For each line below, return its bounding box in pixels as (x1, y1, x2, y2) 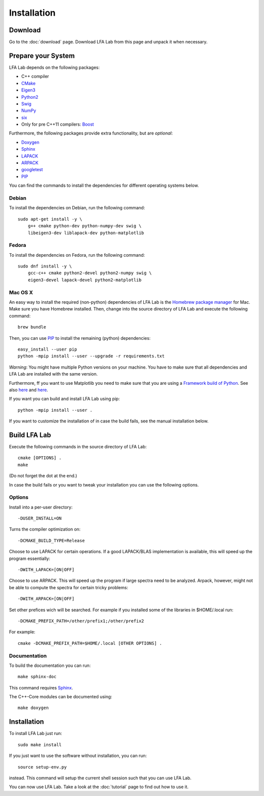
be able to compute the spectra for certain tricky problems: (9, 584, 128, 590)
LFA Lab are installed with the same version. (9, 371, 98, 377)
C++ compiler (21, 73, 49, 79)
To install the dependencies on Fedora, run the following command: (9, 252, 145, 258)
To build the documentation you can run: (9, 663, 91, 668)
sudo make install (18, 742, 62, 748)
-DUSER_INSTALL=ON (18, 516, 62, 521)
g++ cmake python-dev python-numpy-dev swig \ (27, 223, 142, 229)
